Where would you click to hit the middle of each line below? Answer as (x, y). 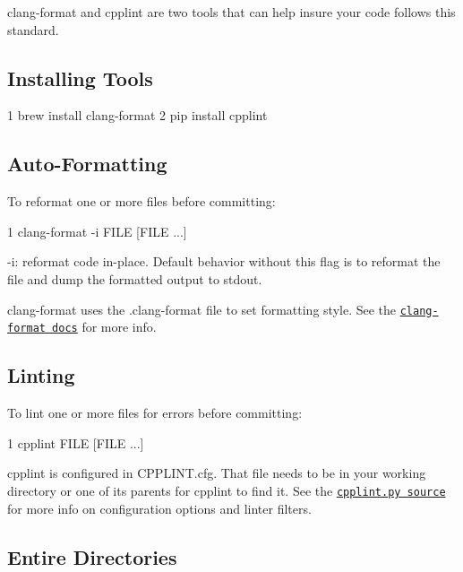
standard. (33, 29)
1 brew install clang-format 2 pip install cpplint (137, 115)
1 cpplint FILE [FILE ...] (76, 442)
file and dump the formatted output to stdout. (135, 278)
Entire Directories (92, 556)
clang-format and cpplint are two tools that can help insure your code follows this (231, 12)
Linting (41, 375)
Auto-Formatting (87, 164)
